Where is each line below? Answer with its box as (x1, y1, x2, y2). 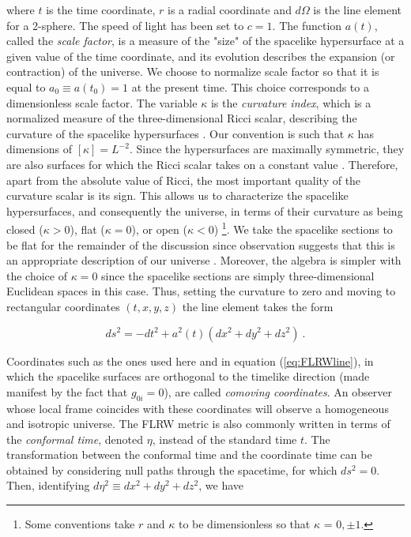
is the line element (313, 2, 402, 17)
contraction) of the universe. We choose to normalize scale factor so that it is (6, 63, 379, 80)
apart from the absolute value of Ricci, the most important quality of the (6, 171, 361, 188)
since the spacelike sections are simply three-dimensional (101, 267, 375, 284)
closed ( (6, 220, 43, 237)
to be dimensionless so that (178, 516, 311, 532)
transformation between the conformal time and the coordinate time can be (6, 446, 372, 463)
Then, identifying (6, 477, 90, 494)
